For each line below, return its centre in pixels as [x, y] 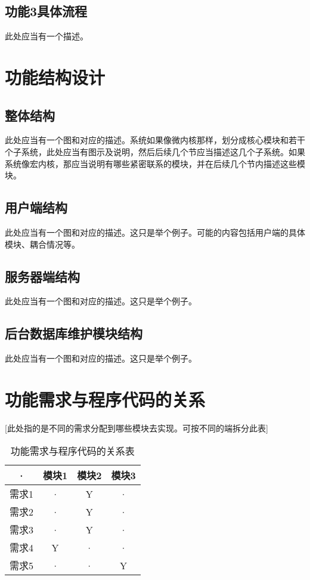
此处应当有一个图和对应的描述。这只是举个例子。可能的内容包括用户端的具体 [155, 232]
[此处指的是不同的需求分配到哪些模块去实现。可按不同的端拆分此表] [137, 428]
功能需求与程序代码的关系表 [72, 451]
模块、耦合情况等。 [42, 244]
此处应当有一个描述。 [46, 36]
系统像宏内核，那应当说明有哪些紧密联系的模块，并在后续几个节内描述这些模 [155, 163]
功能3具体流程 [46, 11]
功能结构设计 [55, 77]
